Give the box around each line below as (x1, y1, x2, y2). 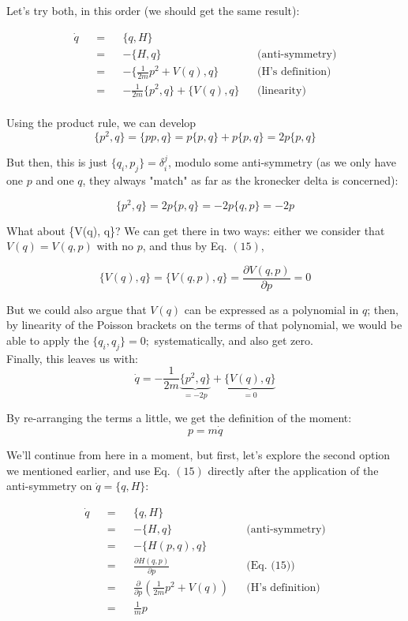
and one (36, 171, 74, 188)
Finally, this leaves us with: (6, 350, 138, 366)
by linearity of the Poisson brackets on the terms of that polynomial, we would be (6, 316, 402, 333)
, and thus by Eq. (142, 238, 227, 254)
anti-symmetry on (6, 477, 92, 494)
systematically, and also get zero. (154, 332, 313, 349)
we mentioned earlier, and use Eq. (6, 462, 170, 478)
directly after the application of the (208, 462, 379, 478)
